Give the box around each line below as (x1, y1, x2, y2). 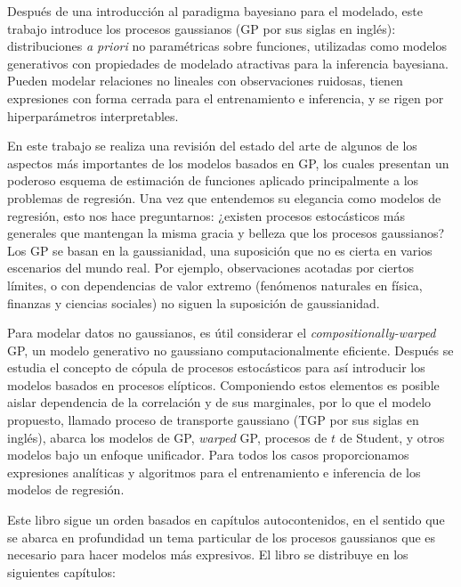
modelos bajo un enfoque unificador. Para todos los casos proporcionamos (7, 445, 409, 464)
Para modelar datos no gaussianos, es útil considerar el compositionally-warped (7, 323, 436, 342)
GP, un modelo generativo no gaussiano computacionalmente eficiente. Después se (7, 340, 454, 359)
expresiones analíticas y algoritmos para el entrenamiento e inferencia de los (7, 462, 421, 481)
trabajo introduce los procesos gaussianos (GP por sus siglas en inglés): (7, 19, 396, 37)
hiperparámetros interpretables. (7, 106, 179, 125)
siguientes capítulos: (7, 562, 116, 581)
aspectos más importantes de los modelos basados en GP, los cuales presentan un (7, 153, 449, 172)
